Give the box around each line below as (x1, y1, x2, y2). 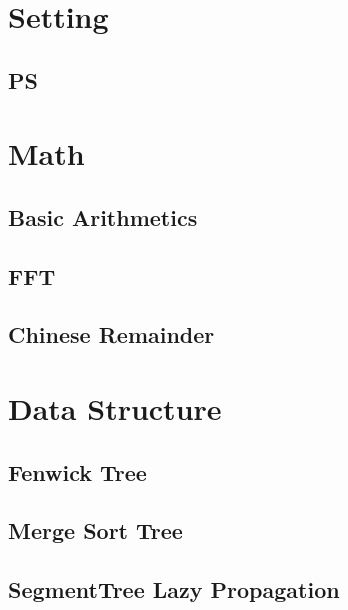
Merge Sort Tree (8, 515, 183, 546)
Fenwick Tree (8, 456, 147, 487)
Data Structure (8, 388, 222, 429)
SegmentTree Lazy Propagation (8, 574, 340, 605)
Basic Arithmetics (8, 201, 198, 232)
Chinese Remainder (8, 319, 215, 350)
